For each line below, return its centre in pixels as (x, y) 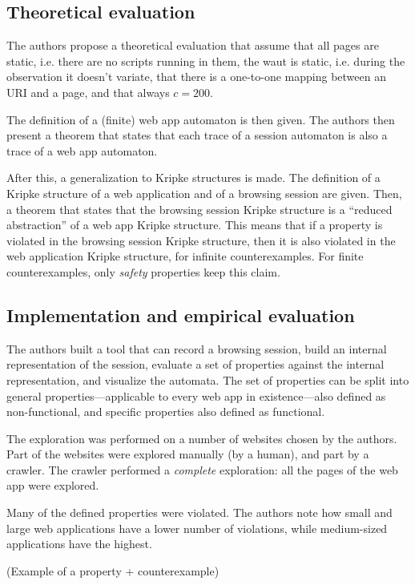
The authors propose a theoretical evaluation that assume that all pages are (193, 45)
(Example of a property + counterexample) (113, 570)
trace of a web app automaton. (82, 150)
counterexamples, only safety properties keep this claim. (143, 271)
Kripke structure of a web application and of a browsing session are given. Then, (204, 193)
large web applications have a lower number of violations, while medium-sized (197, 528)
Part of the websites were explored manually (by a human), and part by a (188, 454)
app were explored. (53, 485)
